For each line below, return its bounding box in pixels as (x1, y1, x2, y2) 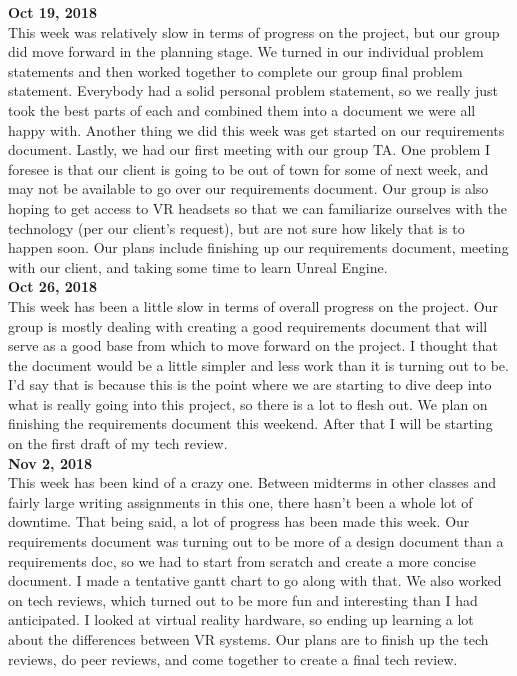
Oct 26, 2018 (8, 276, 97, 297)
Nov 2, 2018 (8, 452, 93, 473)
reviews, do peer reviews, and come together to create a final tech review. (8, 648, 458, 669)
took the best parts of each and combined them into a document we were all (8, 99, 476, 120)
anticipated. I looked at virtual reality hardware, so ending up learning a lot (8, 609, 474, 630)
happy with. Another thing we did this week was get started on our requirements (8, 119, 505, 140)
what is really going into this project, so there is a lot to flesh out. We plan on (8, 393, 488, 414)
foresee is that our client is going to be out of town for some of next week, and (8, 158, 489, 179)
